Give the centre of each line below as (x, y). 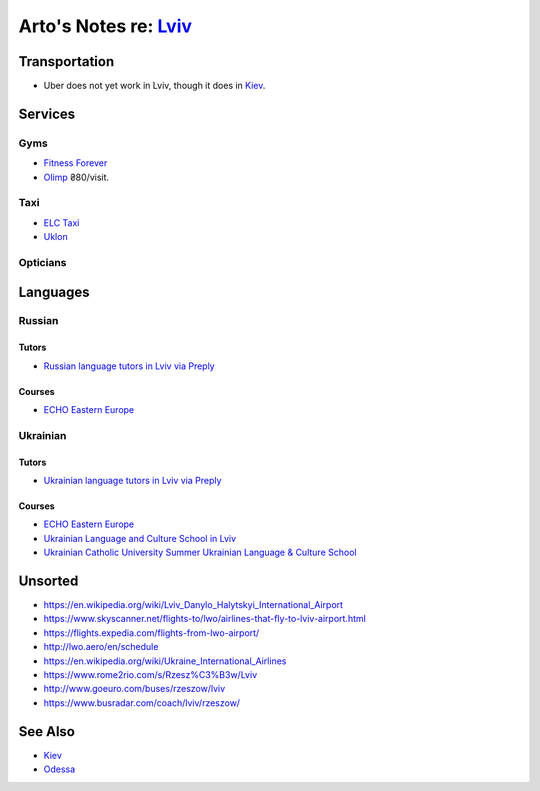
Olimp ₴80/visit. (76, 177)
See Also (46, 731)
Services (47, 113)
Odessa (59, 769)
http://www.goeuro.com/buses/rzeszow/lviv (134, 689)
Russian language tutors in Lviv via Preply (129, 366)
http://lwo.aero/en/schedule (101, 647)
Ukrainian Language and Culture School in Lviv (140, 538)
